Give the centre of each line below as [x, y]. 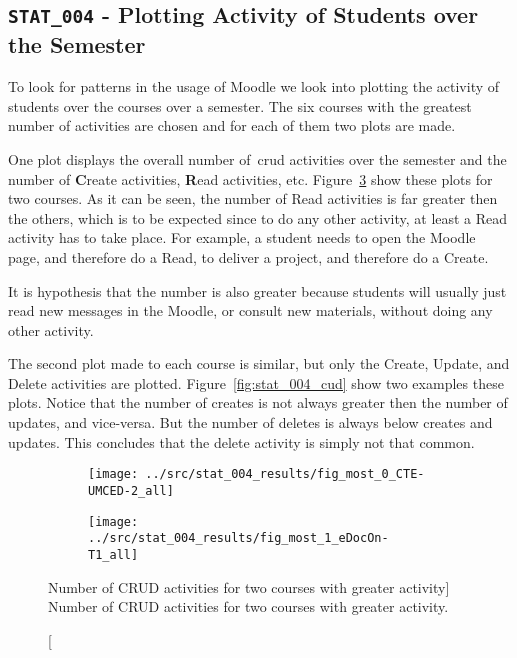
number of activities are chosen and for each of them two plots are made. [232, 125]
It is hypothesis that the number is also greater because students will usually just [257, 290]
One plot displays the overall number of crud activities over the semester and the [257, 158]
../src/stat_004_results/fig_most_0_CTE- [285, 474]
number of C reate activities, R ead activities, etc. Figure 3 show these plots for [250, 178]
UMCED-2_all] [131, 490]
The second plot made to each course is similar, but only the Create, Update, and [259, 363]
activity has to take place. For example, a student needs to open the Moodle [242, 237]
